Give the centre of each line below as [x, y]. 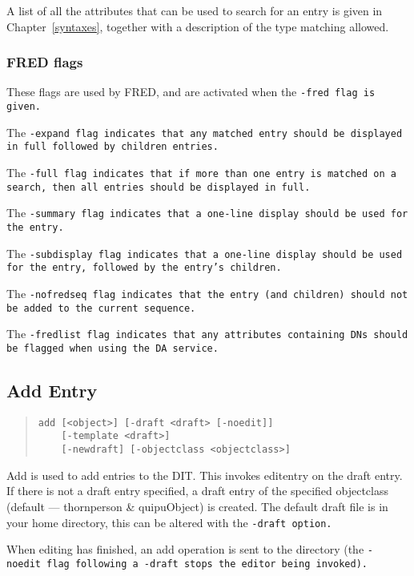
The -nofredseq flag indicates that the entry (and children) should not [207, 293]
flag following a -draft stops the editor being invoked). [207, 564]
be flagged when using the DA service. [113, 348]
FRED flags [45, 62]
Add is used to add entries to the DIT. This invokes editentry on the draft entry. [205, 475]
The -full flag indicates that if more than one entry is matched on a [201, 173]
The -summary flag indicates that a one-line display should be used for [207, 213]
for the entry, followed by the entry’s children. [144, 268]
